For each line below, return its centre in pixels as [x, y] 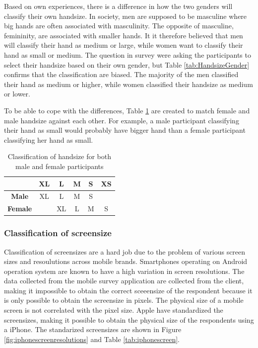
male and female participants [60, 166]
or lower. [17, 94]
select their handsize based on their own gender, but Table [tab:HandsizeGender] [127, 64]
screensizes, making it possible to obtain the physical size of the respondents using [129, 319]
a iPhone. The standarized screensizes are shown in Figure [93, 329]
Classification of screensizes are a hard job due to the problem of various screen [125, 251]
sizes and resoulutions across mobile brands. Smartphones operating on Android [126, 261]
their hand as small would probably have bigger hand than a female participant [125, 130]
